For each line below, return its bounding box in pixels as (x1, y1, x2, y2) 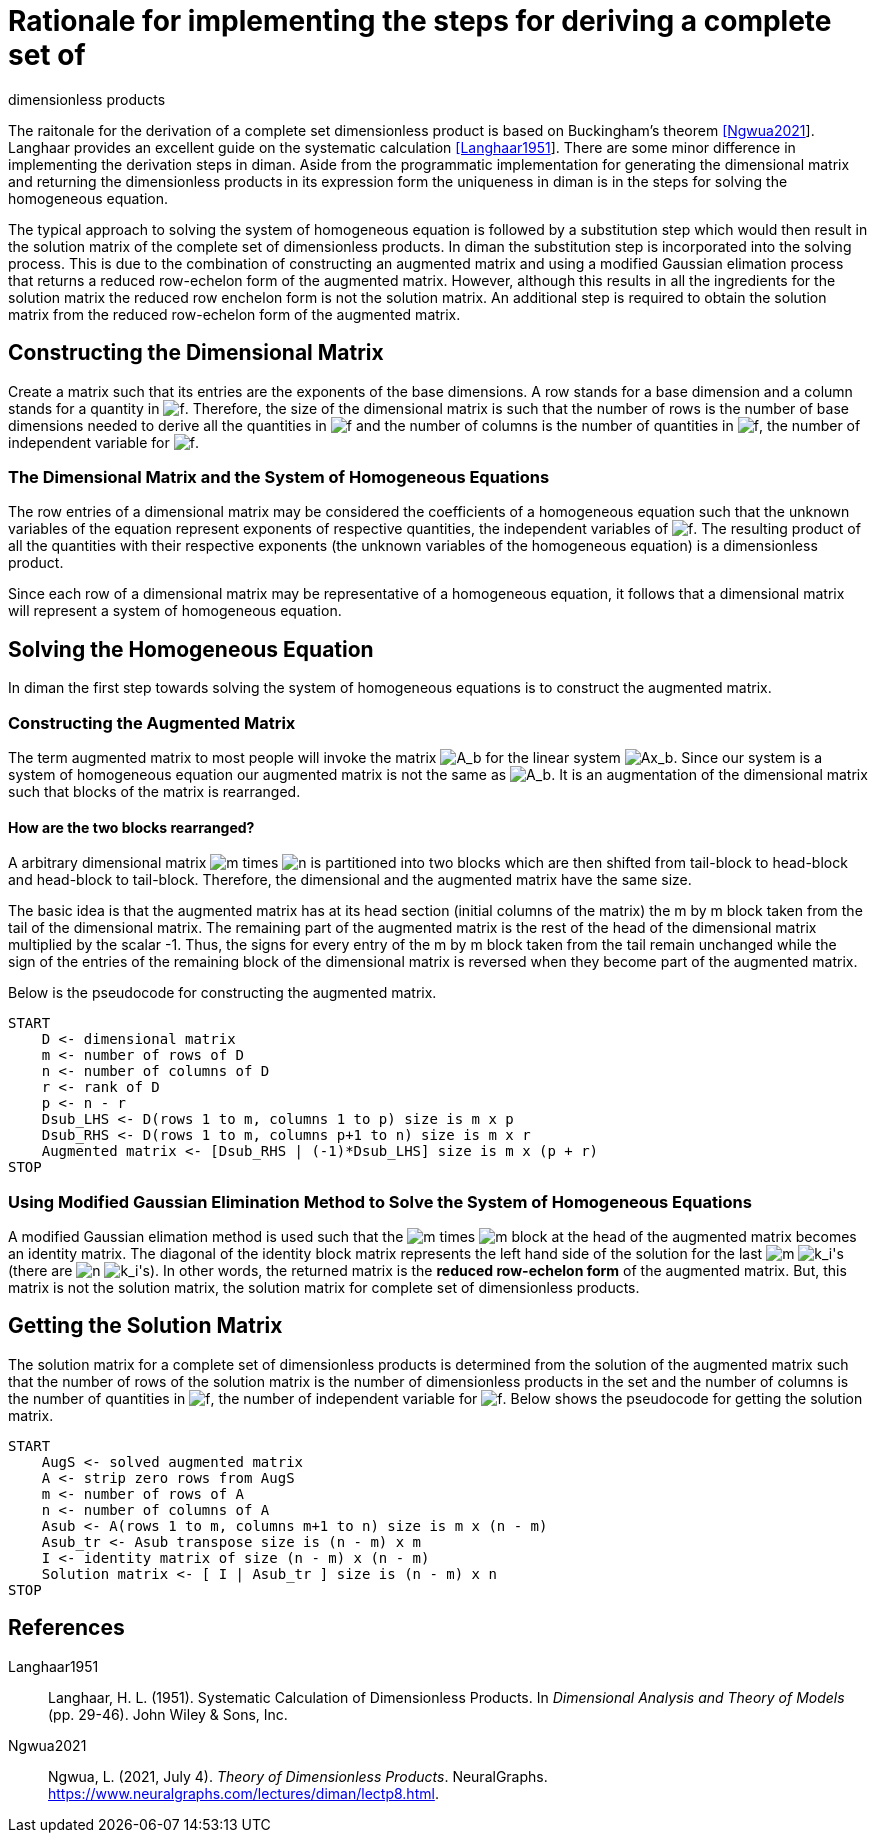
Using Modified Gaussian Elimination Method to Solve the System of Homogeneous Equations (8, 1191, 752, 1212)
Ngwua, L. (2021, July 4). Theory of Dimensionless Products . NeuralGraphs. (48, 1767, 548, 1785)
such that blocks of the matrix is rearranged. (8, 782, 301, 800)
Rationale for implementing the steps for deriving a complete (8, 4, 832, 38)
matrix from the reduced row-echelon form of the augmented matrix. (8, 305, 461, 323)
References (8, 1615, 125, 1641)
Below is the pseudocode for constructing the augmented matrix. (8, 984, 437, 1002)
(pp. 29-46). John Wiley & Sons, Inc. (48, 1705, 288, 1723)
